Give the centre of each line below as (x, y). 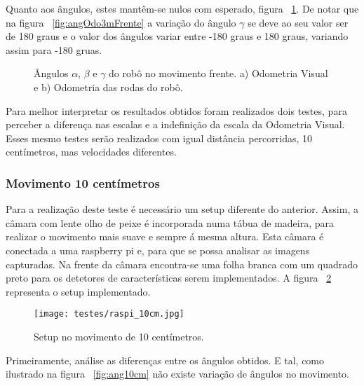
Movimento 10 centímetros (83, 182)
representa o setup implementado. (78, 291)
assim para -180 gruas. (54, 49)
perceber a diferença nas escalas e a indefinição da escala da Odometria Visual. (175, 124)
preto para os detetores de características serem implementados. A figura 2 (169, 278)
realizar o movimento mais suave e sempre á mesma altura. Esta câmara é (165, 236)
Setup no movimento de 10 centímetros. (119, 336)
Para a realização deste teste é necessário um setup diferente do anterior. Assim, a (182, 209)
